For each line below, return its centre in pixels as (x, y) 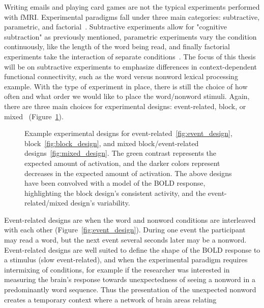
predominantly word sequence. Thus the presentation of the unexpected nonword (130, 289)
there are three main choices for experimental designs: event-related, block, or (125, 106)
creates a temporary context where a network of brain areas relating (110, 299)
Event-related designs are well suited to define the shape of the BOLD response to (132, 249)
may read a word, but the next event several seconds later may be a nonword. (125, 240)
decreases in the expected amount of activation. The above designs (128, 173)
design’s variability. (100, 203)
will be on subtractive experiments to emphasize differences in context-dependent (130, 66)
